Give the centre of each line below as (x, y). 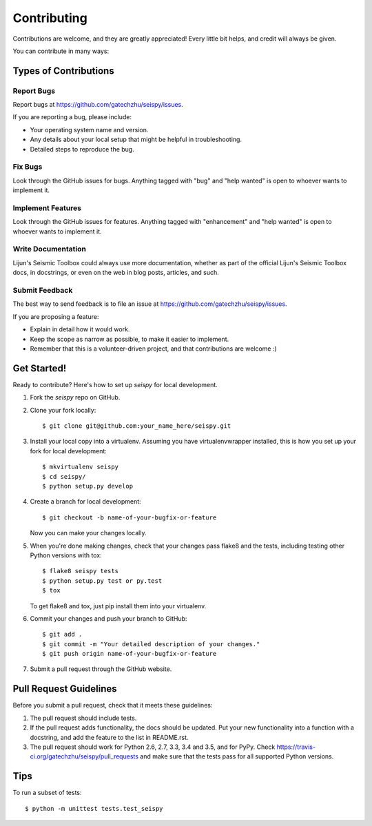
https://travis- (296, 747)
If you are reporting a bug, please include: (72, 117)
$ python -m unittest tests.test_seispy (94, 808)
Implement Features (47, 208)
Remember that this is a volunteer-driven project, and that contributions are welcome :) (153, 349)
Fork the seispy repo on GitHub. (75, 397)
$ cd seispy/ (64, 476)
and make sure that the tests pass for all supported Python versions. (237, 756)
